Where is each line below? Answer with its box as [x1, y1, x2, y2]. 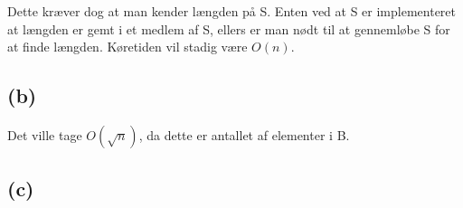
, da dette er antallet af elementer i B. [138, 125, 350, 144]
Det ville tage [7, 125, 82, 144]
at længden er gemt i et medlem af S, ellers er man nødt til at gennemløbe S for [7, 19, 450, 38]
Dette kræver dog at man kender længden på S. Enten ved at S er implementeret [7, 2, 457, 20]
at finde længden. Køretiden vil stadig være [7, 37, 248, 56]
